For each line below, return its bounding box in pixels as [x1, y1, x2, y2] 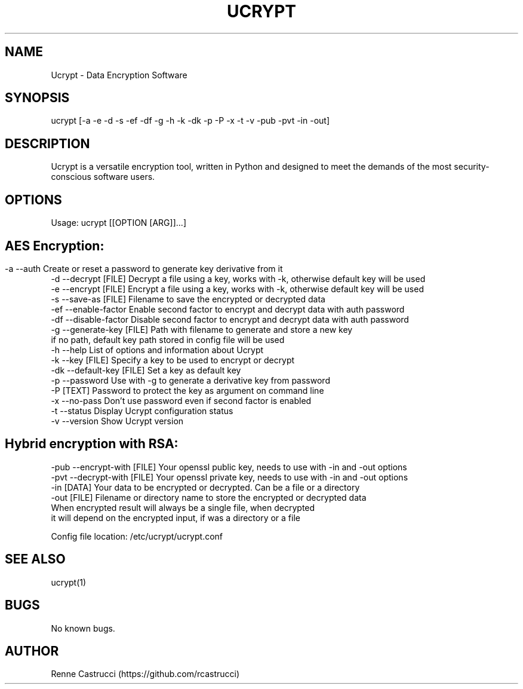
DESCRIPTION [5, 136, 90, 151]
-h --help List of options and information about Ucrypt [51, 344, 264, 355]
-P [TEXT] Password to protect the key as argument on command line [51, 385, 324, 396]
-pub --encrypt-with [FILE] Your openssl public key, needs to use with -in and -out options [51, 461, 407, 472]
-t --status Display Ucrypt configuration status [51, 405, 233, 416]
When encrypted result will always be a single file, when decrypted [51, 502, 315, 513]
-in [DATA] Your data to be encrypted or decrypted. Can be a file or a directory [51, 482, 360, 492]
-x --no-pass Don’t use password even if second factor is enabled [51, 395, 312, 406]
